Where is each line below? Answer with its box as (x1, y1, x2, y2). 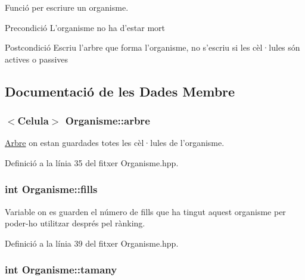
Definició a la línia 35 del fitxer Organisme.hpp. (5, 156, 179, 169)
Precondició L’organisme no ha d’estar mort (5, 21, 166, 33)
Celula (17, 113, 49, 128)
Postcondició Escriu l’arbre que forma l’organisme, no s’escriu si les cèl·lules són (5, 41, 300, 54)
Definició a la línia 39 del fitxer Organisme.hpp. (5, 237, 179, 249)
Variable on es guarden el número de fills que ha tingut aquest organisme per (5, 205, 286, 217)
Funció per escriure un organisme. (5, 1, 129, 13)
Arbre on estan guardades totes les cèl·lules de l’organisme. (5, 136, 225, 149)
